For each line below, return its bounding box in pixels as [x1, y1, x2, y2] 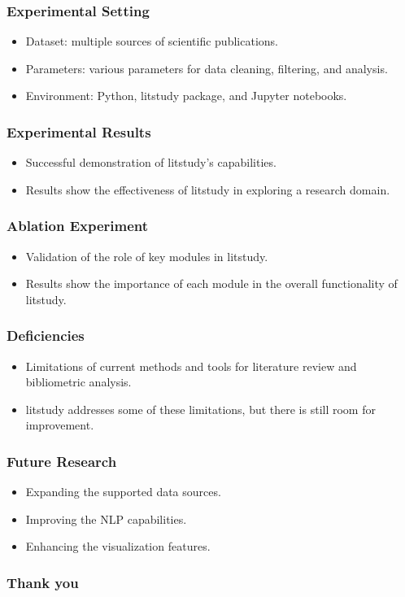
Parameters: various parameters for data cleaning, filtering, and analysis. [25, 59, 388, 76]
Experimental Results [7, 121, 151, 142]
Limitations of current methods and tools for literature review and [25, 357, 357, 374]
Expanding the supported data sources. [25, 483, 221, 500]
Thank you [7, 572, 79, 592]
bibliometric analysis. [25, 373, 132, 390]
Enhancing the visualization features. [25, 538, 211, 555]
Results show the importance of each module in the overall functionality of [25, 275, 398, 292]
